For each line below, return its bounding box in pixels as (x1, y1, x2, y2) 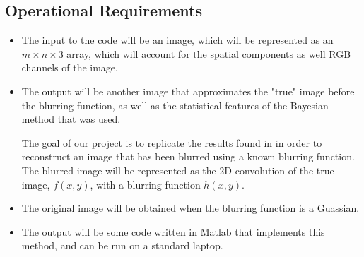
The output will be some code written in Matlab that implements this (21, 224, 325, 239)
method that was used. (21, 112, 121, 126)
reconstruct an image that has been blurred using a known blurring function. (21, 149, 355, 164)
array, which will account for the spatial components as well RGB (66, 46, 351, 61)
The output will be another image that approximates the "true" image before (21, 83, 355, 98)
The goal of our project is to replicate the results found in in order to (21, 135, 322, 150)
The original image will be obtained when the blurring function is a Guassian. (21, 201, 360, 215)
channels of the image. (21, 60, 118, 75)
